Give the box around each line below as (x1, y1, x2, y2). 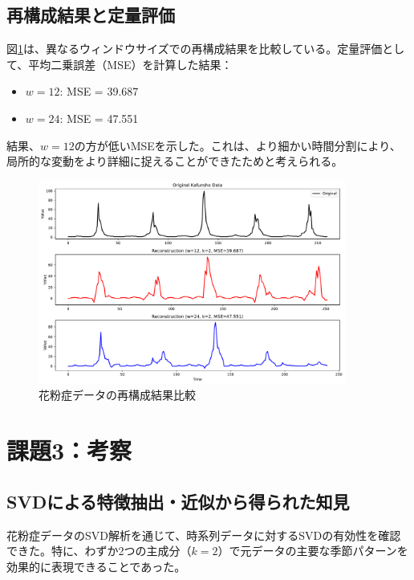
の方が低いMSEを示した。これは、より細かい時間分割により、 (74, 137, 401, 153)
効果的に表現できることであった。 (6, 558, 186, 574)
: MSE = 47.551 (59, 109, 139, 126)
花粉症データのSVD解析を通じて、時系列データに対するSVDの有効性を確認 (6, 526, 401, 543)
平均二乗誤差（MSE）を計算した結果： (28, 55, 233, 72)
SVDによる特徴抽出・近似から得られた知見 (6, 488, 350, 513)
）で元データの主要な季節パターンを (217, 542, 408, 559)
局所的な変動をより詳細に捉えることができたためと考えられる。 (6, 153, 343, 170)
